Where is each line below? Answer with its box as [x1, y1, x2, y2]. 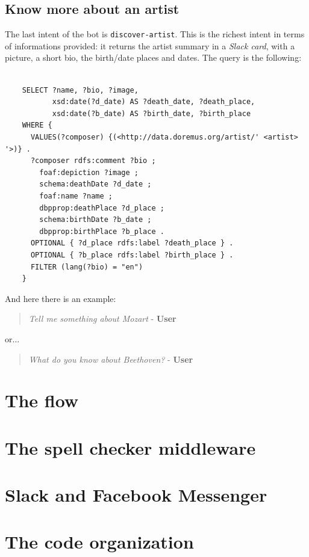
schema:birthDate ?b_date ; [39, 215, 152, 224]
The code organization [5, 529, 194, 554]
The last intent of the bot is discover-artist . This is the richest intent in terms [5, 28, 305, 40]
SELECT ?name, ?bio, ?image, [22, 85, 139, 94]
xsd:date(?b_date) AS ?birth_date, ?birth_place [52, 109, 251, 118]
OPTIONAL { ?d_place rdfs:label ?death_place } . [30, 239, 234, 248]
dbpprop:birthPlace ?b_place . [39, 227, 164, 236]
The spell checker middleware [5, 435, 256, 460]
